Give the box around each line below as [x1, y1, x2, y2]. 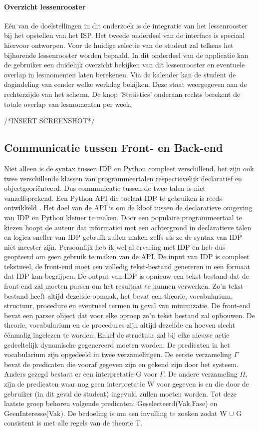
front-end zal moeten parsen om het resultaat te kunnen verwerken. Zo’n [4, 281, 226, 291]
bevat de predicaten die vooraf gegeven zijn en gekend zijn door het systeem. [4, 359, 239, 369]
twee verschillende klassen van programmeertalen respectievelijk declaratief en [4, 173, 242, 183]
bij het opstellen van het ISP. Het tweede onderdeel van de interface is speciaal [4, 30, 245, 40]
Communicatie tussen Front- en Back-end [4, 140, 223, 155]
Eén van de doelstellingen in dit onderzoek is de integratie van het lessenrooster [4, 20, 248, 30]
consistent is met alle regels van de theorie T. [4, 418, 143, 428]
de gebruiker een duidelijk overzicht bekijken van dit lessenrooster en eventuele [4, 59, 245, 70]
